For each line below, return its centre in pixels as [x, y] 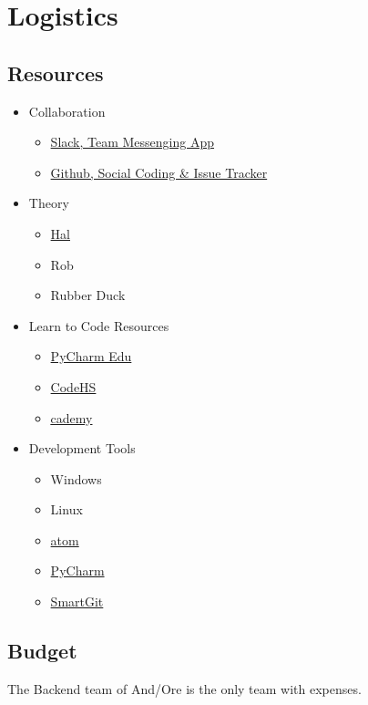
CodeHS [73, 386]
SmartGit [77, 601]
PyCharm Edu [91, 356]
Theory [49, 203]
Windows [76, 478]
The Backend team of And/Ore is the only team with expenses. [184, 688]
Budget [42, 651]
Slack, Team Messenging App [133, 142]
